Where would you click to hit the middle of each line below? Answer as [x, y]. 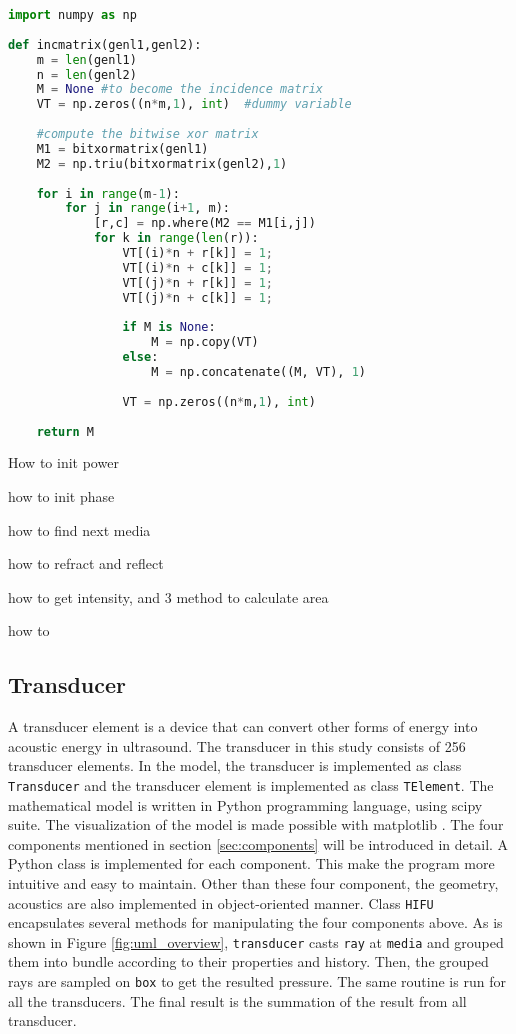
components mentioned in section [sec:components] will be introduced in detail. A [258, 843]
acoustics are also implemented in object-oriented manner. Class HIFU [221, 902]
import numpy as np [72, 15]
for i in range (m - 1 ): [108, 193]
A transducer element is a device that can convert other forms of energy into [243, 726]
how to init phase [61, 495]
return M [65, 431]
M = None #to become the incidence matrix [180, 89]
